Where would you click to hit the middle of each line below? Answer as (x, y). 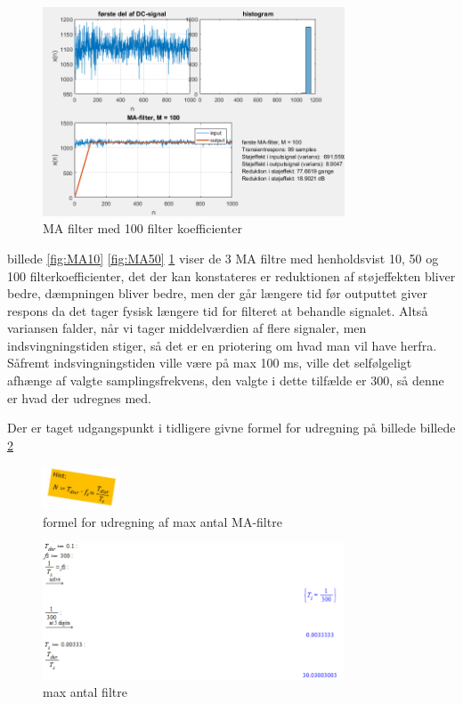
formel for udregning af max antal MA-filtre (162, 521)
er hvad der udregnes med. (79, 397)
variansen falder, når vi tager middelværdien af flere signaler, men (187, 328)
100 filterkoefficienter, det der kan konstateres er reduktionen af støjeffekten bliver (231, 275)
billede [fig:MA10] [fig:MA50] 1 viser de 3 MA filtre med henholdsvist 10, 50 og (223, 258)
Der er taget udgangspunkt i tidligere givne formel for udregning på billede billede (231, 428)
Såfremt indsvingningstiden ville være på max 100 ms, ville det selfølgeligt (210, 363)
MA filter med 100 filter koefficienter (143, 228)
